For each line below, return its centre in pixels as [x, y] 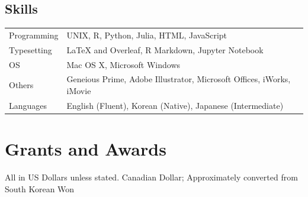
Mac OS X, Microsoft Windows [123, 64]
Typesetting [31, 49]
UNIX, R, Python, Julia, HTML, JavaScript [147, 35]
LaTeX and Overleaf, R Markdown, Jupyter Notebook [165, 49]
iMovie [79, 91]
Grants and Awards [86, 149]
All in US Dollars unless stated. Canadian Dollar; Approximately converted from [151, 177]
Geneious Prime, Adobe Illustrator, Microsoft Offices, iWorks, [179, 79]
